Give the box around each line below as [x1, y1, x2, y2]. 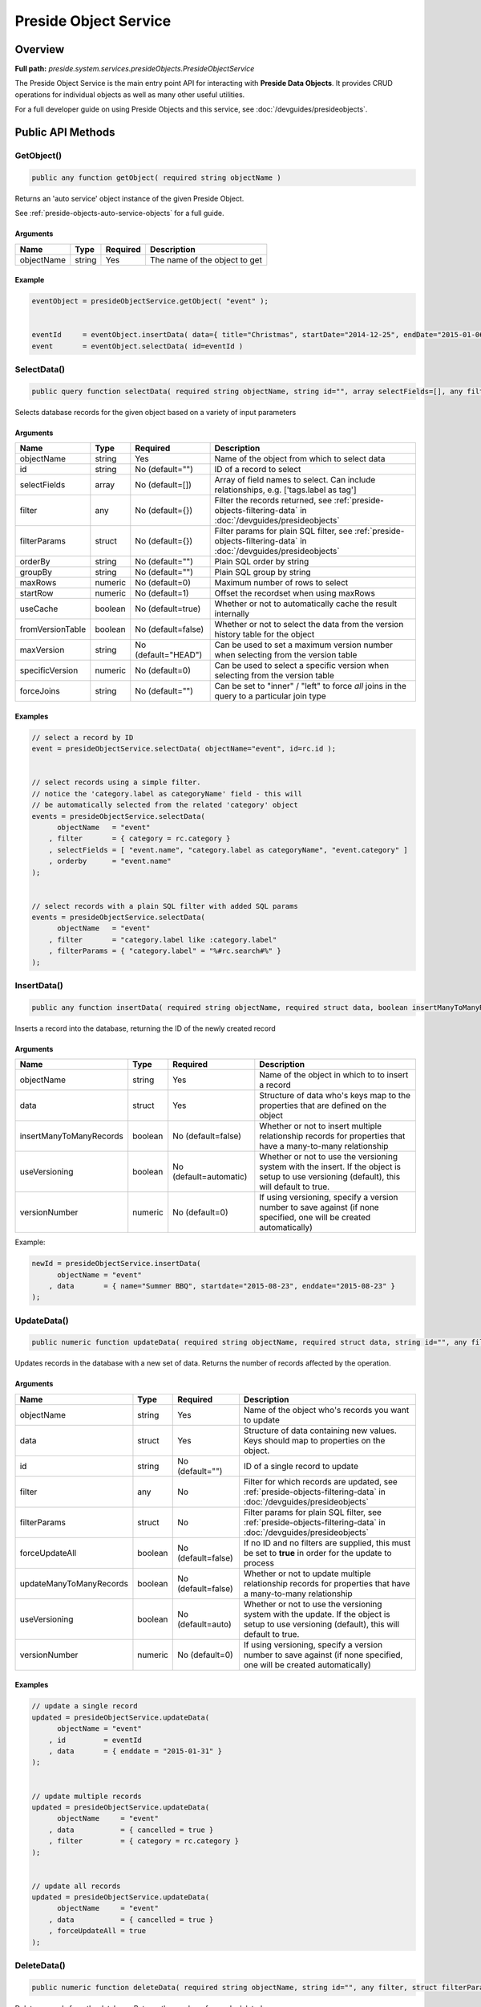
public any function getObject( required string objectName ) [31, 173, 281, 182]
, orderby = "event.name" [48, 857, 172, 866]
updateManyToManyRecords [19, 1578, 128, 1589]
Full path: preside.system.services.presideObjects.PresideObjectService [14, 64, 255, 74]
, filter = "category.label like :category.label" [48, 935, 277, 944]
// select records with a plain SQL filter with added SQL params [31, 902, 298, 910]
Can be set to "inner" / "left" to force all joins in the [214, 681, 406, 692]
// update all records [31, 1881, 121, 1891]
